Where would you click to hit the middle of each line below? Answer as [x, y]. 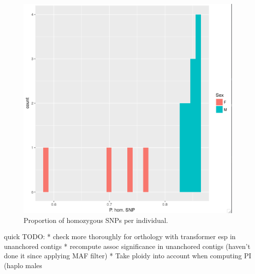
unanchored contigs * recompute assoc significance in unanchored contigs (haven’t [127, 246]
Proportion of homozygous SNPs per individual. [96, 220]
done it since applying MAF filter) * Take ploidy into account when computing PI [128, 256]
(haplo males [23, 265]
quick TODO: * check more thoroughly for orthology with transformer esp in [120, 236]
